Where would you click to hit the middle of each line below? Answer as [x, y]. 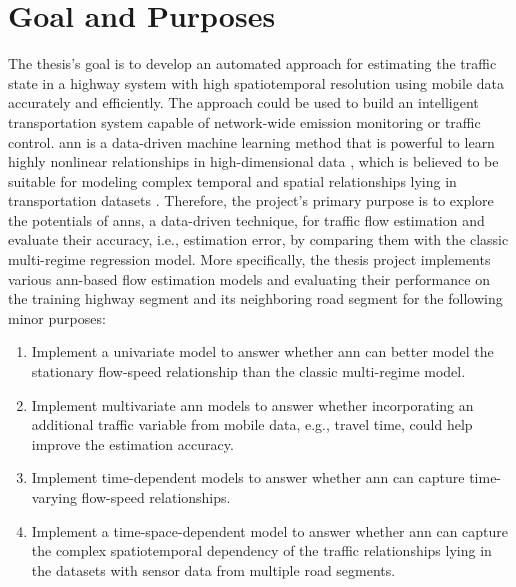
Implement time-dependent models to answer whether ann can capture [248, 477]
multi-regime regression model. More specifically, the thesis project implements [249, 259]
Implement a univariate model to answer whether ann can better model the [262, 351]
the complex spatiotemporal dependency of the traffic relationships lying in [261, 550]
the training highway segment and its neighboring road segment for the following [255, 298]
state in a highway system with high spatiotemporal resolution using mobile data [256, 82]
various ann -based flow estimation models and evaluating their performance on [249, 278]
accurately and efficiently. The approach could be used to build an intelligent [243, 102]
